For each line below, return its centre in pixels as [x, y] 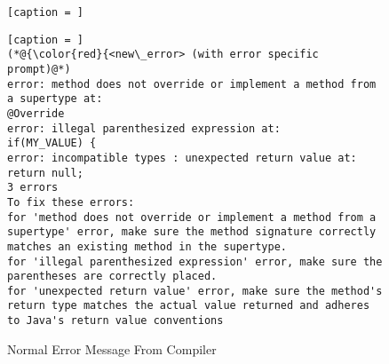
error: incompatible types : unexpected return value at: [182, 158]
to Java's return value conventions [115, 321]
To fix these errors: [71, 202]
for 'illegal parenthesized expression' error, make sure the [195, 261]
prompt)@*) [39, 69]
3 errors [33, 188]
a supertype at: [55, 99]
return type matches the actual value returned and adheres [189, 306]
